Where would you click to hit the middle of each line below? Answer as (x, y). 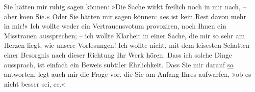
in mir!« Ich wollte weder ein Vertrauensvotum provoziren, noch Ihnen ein (115, 26)
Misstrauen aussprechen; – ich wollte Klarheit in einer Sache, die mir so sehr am (125, 35)
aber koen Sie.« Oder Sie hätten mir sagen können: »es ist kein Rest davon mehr (125, 16)
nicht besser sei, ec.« (35, 83)
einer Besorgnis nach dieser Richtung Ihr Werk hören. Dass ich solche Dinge (118, 54)
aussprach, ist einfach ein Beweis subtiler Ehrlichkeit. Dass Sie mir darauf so (119, 64)
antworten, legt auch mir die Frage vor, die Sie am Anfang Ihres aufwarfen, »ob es (127, 74)
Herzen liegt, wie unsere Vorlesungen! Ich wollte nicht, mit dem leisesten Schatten (127, 45)
